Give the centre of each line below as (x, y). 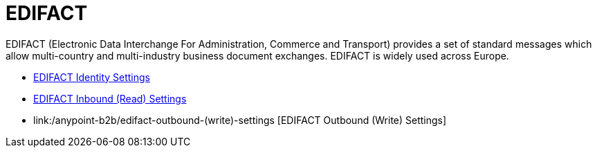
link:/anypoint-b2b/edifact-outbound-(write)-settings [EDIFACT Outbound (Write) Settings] (240, 120)
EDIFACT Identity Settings (92, 77)
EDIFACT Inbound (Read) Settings (110, 98)
